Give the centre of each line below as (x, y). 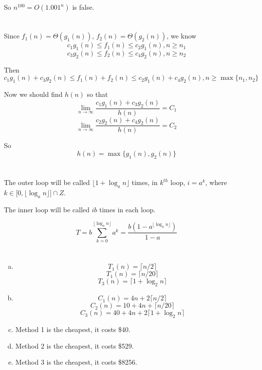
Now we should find (33, 94)
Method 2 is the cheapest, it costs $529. (75, 345)
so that (97, 94)
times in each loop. (128, 209)
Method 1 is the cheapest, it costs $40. (73, 329)
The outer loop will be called (47, 182)
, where (216, 182)
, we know (182, 36)
